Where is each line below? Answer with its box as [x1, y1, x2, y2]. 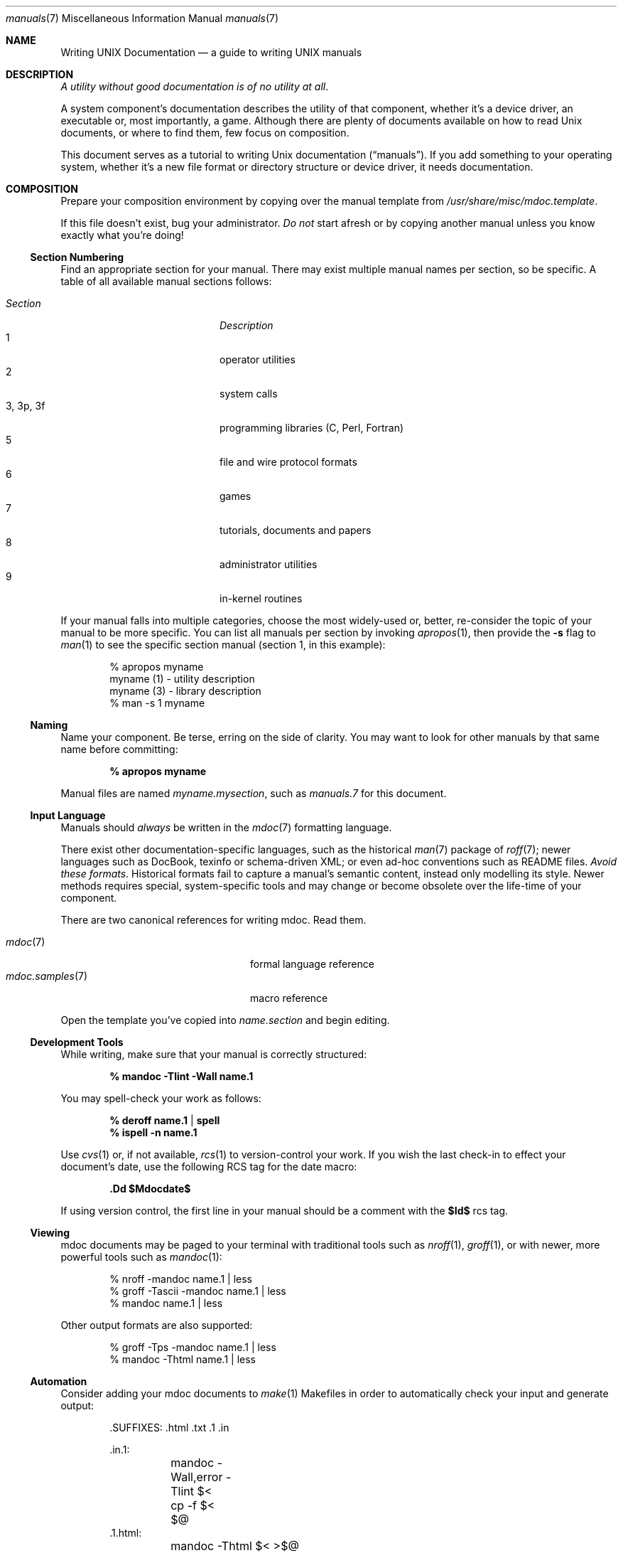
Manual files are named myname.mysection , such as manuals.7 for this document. [60, 787, 447, 799]
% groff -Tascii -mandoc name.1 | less [109, 1285, 286, 1297]
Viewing [30, 1227, 70, 1239]
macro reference [250, 992, 328, 1004]
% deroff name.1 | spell [109, 1114, 220, 1126]
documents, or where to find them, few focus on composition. [60, 127, 350, 139]
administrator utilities [220, 558, 318, 570]
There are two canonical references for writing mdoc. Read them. [60, 914, 367, 926]
